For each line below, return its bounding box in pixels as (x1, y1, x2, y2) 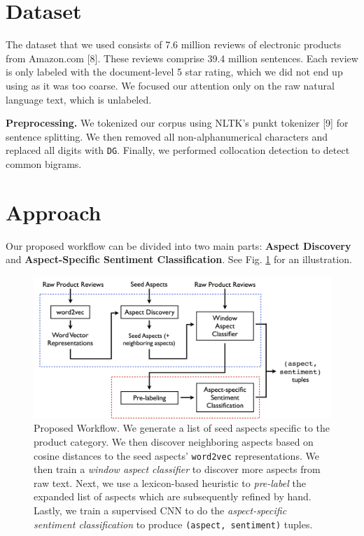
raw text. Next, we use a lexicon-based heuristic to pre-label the (34, 475, 306, 490)
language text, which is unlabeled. (6, 92, 152, 106)
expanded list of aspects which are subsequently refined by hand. (34, 489, 311, 504)
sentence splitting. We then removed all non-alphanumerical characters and (6, 129, 328, 143)
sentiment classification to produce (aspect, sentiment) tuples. (34, 516, 313, 531)
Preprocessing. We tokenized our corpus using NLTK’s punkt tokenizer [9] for (6, 115, 349, 130)
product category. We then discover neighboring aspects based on (34, 434, 314, 449)
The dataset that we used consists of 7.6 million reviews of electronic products (6, 37, 342, 52)
